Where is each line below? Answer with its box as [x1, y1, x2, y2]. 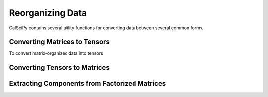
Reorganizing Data [9, 7, 87, 18]
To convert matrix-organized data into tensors [9, 50, 104, 56]
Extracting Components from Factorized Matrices [9, 79, 166, 88]
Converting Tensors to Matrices [9, 63, 110, 72]
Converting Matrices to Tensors [9, 38, 110, 46]
